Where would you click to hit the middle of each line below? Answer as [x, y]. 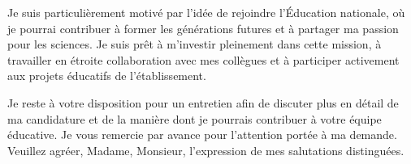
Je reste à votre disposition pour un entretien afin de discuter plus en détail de [203, 102]
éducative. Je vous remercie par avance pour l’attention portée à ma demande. [202, 135]
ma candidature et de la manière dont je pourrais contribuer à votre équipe [195, 118]
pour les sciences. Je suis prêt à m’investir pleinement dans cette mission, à [195, 44]
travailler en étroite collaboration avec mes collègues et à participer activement [203, 59]
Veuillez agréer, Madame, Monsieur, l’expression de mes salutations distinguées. [206, 150]
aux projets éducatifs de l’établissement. [107, 76]
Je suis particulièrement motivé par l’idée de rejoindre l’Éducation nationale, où [206, 12]
